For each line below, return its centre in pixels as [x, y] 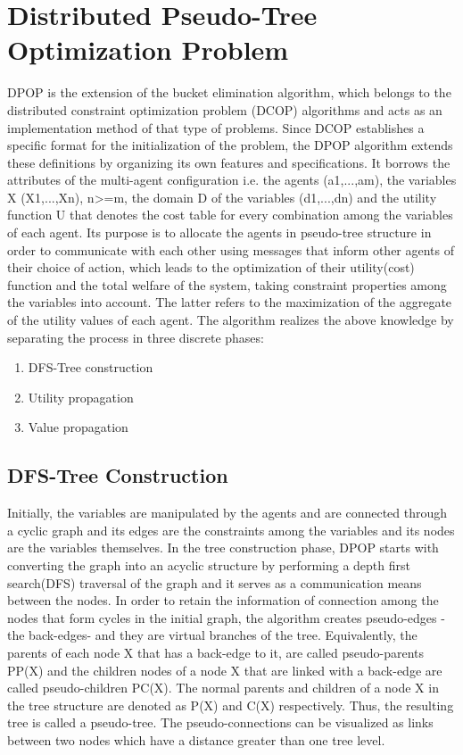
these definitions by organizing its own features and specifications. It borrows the [229, 162]
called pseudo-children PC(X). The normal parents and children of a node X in [223, 688]
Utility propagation [81, 397]
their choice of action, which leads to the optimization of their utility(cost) [211, 267]
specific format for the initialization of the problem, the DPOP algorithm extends [230, 145]
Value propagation [78, 427]
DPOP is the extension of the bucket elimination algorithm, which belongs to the [229, 92]
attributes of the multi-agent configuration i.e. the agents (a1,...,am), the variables [232, 180]
